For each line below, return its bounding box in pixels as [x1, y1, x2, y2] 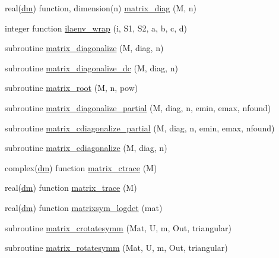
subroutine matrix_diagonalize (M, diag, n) [5, 42, 164, 54]
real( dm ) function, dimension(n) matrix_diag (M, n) [5, 2, 197, 14]
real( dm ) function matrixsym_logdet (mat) [5, 201, 163, 213]
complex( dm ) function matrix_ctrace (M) [5, 161, 157, 174]
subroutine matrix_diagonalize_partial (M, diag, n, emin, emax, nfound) [5, 101, 271, 114]
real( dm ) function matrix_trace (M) [5, 181, 137, 194]
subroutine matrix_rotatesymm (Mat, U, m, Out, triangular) [5, 241, 228, 254]
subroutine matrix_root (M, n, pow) [5, 81, 138, 94]
